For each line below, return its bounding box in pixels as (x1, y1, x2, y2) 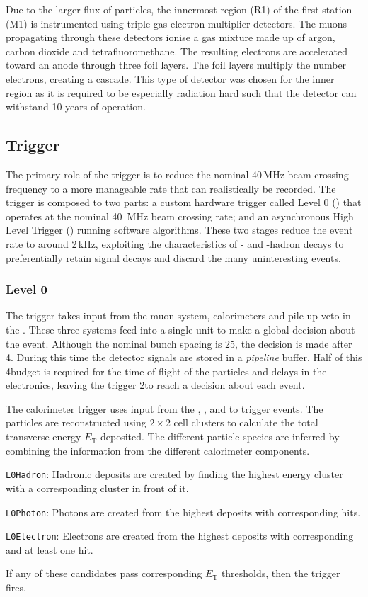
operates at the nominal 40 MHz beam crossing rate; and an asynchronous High (6, 208, 354, 223)
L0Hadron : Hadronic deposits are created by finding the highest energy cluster (6, 467, 343, 482)
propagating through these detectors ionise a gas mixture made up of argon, (6, 30, 335, 45)
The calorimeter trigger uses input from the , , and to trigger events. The (6, 401, 323, 416)
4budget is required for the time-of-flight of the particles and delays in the (6, 363, 327, 378)
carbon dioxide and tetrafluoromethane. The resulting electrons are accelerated (6, 43, 348, 58)
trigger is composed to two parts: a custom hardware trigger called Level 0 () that (6, 195, 362, 210)
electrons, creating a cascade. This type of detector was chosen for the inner (6, 71, 335, 86)
